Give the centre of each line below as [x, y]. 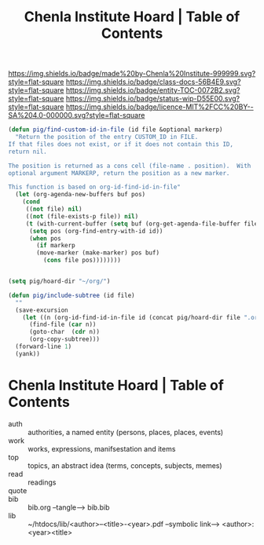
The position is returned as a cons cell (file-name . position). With [130, 166]
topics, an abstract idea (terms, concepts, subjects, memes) [125, 465]
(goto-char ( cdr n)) [64, 332]
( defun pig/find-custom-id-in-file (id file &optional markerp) [115, 130]
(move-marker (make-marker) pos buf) [98, 253]
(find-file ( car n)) [62, 325]
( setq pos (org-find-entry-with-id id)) [96, 231]
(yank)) [28, 353]
